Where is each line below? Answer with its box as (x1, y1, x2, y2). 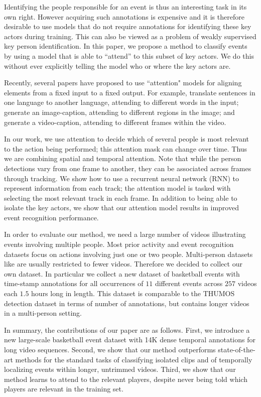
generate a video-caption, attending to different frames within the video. (4, 116, 226, 127)
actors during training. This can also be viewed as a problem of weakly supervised (4, 31, 256, 41)
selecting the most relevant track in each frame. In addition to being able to (4, 192, 237, 203)
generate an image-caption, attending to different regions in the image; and (4, 106, 235, 117)
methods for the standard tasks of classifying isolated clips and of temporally (15, 354, 252, 364)
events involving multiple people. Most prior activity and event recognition (4, 239, 234, 249)
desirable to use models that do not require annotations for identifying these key (4, 21, 251, 32)
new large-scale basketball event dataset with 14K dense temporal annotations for (4, 334, 255, 345)
